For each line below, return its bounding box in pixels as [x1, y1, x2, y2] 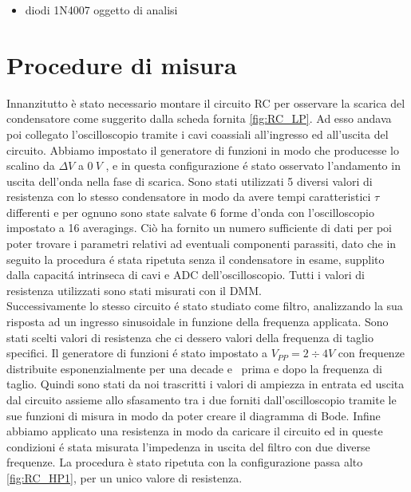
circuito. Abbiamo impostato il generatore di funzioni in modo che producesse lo [6, 141, 399, 158]
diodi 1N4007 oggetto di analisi [25, 2, 178, 18]
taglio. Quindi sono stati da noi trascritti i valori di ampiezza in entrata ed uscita [6, 376, 405, 392]
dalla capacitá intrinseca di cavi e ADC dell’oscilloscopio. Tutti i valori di [6, 266, 365, 283]
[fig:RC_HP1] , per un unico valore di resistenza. [6, 469, 243, 486]
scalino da [6, 157, 55, 174]
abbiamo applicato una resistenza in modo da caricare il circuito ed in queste [6, 423, 383, 439]
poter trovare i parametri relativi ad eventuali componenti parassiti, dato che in [6, 235, 397, 252]
